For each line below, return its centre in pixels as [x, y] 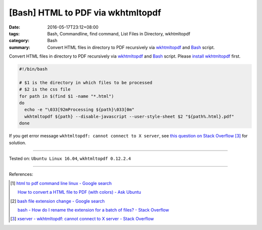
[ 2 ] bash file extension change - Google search [58, 201]
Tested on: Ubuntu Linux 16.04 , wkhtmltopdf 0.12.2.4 [70, 158]
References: [21, 174]
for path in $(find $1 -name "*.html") [66, 96]
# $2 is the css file [45, 89]
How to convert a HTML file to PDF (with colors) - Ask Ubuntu [80, 192]
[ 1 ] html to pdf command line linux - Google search [61, 183]
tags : [14, 33]
